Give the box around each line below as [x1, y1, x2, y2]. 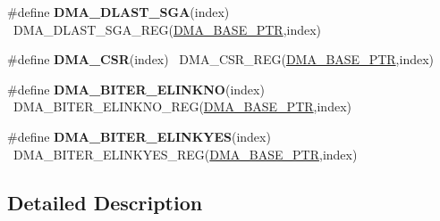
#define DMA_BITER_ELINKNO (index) [7, 79, 265, 98]
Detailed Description [7, 188, 203, 216]
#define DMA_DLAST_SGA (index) [7, 3, 230, 20]
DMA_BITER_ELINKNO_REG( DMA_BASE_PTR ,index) [13, 97, 351, 116]
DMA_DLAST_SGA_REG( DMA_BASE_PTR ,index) [13, 20, 322, 38]
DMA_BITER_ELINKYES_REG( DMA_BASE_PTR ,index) [13, 144, 358, 163]
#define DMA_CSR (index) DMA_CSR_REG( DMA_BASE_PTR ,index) [7, 50, 435, 69]
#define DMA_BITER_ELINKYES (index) [7, 127, 271, 145]
